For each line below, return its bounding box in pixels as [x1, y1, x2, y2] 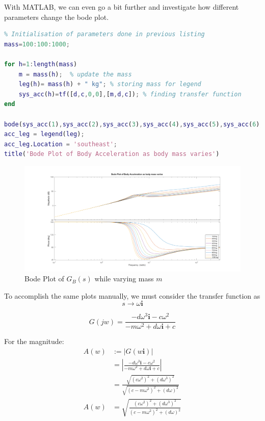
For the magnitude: [4, 336, 64, 347]
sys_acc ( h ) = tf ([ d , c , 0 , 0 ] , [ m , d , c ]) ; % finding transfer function [18, 90, 242, 98]
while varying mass [94, 273, 154, 284]
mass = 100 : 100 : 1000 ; [4, 40, 70, 48]
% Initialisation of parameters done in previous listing [4, 31, 205, 38]
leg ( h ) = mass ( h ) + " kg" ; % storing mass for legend [18, 81, 201, 88]
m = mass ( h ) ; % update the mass [18, 70, 132, 78]
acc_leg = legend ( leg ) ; [4, 130, 85, 138]
